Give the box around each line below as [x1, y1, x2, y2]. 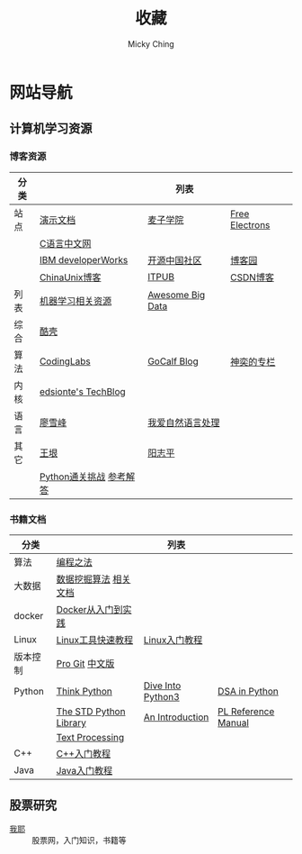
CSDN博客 [230, 271, 274, 284]
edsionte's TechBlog [39, 385, 126, 397]
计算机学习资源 [9, 121, 93, 136]
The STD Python [56, 704, 126, 717]
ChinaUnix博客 [39, 271, 102, 284]
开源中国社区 [147, 254, 202, 267]
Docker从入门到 [56, 603, 123, 615]
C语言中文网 [39, 237, 92, 250]
